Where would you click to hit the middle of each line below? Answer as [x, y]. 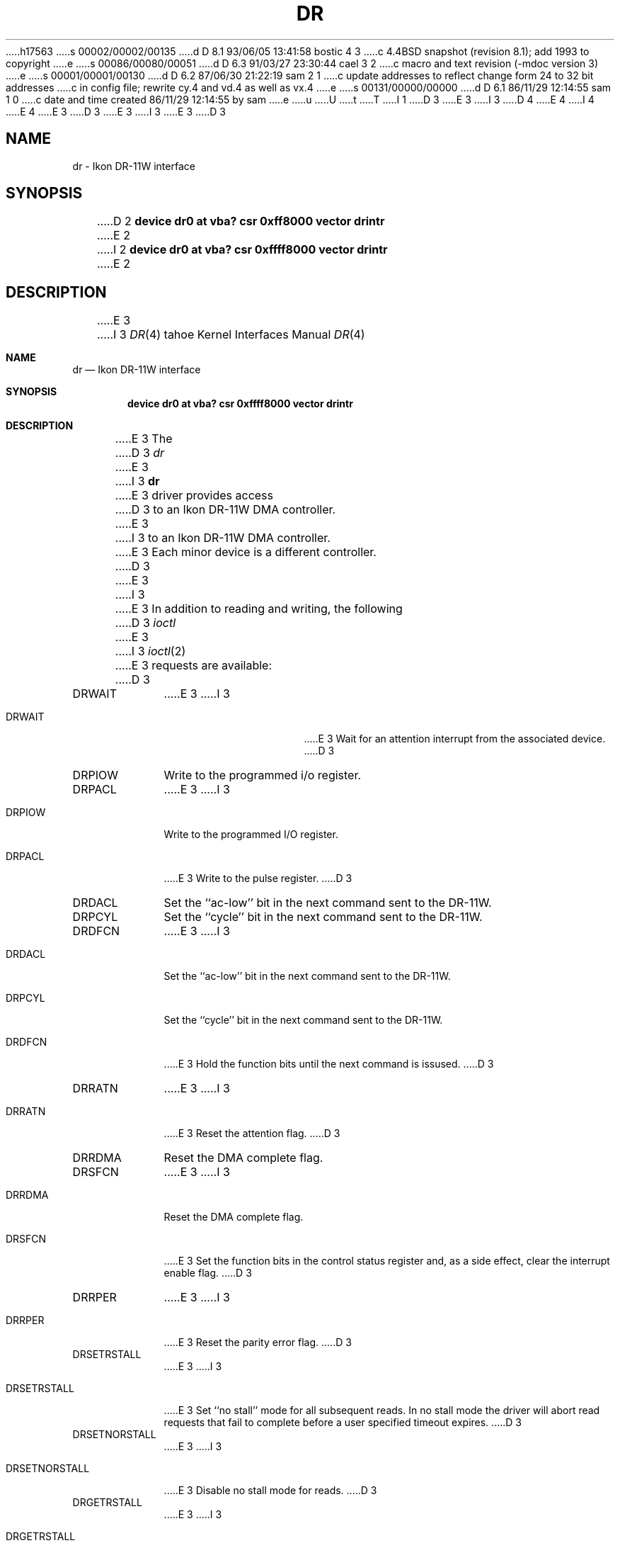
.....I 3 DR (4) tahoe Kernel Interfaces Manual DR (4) [231, 335]
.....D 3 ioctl [145, 623]
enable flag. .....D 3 [208, 1273]
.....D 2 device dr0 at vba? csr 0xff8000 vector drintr [241, 221]
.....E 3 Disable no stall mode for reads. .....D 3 [270, 1491]
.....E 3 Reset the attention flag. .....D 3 [252, 1134]
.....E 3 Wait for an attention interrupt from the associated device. [455, 739]
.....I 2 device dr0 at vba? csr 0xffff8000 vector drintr [242, 250]
